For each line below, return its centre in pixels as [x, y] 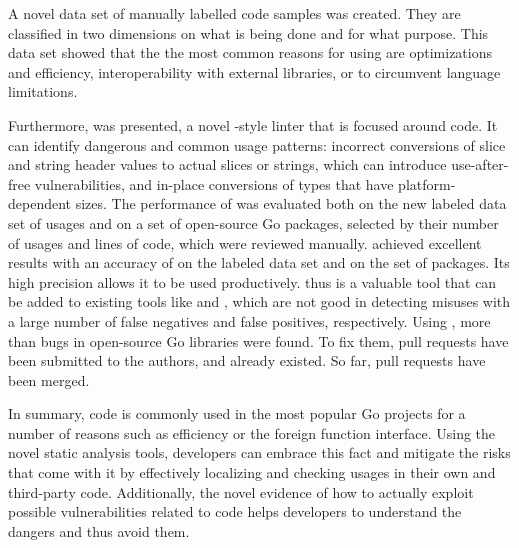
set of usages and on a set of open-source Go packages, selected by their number [253, 222]
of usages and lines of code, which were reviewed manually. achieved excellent [245, 242]
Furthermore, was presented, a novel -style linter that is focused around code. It [253, 124]
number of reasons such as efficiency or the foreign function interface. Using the [252, 432]
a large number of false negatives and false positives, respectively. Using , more [249, 320]
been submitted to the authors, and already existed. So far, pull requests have [247, 360]
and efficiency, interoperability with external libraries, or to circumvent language [254, 71]
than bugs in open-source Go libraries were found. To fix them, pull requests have [258, 340]
